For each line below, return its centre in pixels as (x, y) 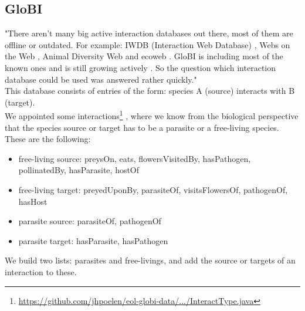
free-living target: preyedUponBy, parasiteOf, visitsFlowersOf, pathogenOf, (153, 189)
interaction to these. (41, 271)
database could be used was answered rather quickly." (101, 79)
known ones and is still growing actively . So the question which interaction (140, 67)
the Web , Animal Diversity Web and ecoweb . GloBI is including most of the (144, 56)
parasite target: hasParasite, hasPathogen (93, 240)
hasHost (33, 201)
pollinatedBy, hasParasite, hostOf (79, 170)
